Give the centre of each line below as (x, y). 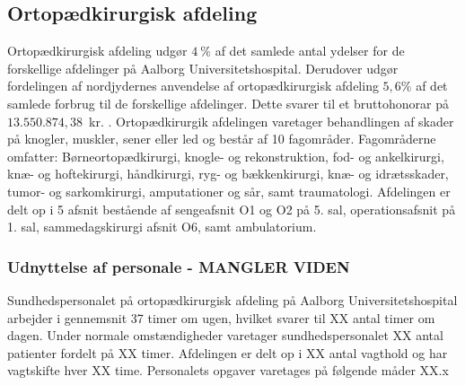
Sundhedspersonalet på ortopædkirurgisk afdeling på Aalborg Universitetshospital (232, 299)
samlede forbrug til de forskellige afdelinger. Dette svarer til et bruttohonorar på (228, 103)
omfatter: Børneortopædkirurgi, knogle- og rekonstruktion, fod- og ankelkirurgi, (226, 156)
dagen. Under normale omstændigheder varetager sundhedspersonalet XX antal (225, 335)
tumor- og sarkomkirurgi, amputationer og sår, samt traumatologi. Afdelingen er (229, 191)
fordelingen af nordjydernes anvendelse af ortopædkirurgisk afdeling (193, 86)
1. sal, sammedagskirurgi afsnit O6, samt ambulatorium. (162, 227)
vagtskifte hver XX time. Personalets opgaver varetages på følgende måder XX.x (228, 370)
